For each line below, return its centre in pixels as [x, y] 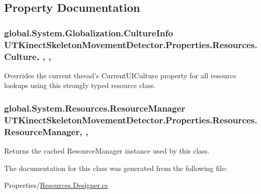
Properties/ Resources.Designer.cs [56, 185]
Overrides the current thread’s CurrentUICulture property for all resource [120, 75]
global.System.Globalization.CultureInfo [89, 33]
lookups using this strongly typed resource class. [80, 85]
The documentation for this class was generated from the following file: [116, 168]
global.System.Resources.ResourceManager [95, 108]
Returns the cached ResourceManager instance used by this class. [107, 151]
